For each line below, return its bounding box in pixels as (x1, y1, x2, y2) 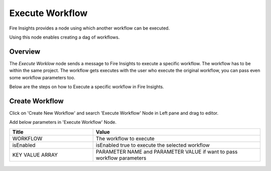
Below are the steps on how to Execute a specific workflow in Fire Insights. (9, 84, 164, 90)
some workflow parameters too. (9, 74, 75, 80)
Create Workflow (9, 97, 64, 105)
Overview (9, 47, 41, 56)
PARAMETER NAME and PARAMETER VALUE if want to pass (95, 148, 238, 155)
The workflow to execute (95, 135, 155, 142)
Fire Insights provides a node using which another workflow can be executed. (9, 25, 170, 31)
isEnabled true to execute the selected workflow (95, 141, 210, 148)
